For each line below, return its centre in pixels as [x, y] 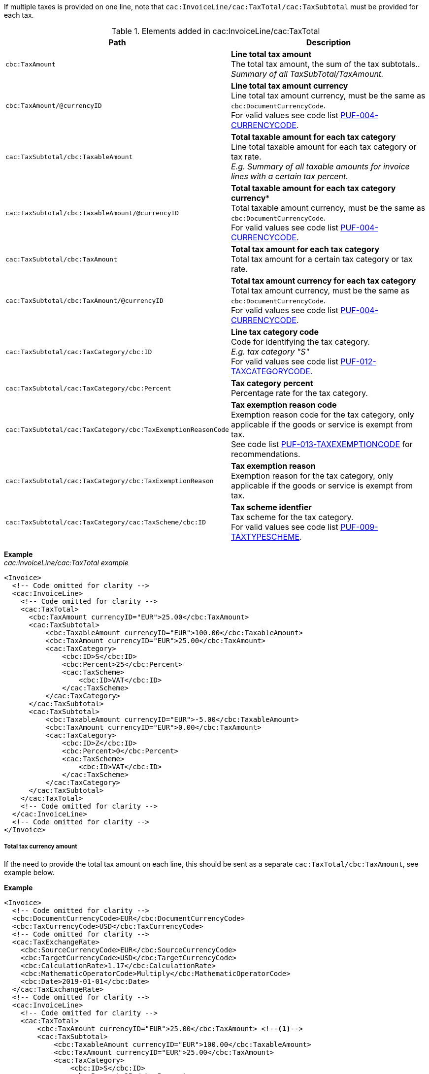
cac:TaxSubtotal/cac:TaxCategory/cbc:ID [79, 352]
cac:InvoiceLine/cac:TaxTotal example [66, 563]
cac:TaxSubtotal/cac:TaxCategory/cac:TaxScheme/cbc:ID [106, 522]
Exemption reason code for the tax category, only [322, 415]
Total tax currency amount [41, 847]
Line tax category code [275, 332]
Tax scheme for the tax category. [292, 517]
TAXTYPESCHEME [265, 537]
